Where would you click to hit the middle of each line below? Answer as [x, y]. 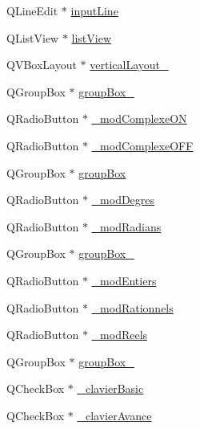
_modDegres [123, 200]
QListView [33, 37]
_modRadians [126, 226]
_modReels [120, 335]
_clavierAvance [114, 415]
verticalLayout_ [129, 65]
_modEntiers [124, 280]
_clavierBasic [110, 388]
